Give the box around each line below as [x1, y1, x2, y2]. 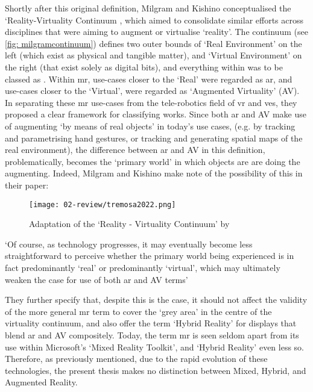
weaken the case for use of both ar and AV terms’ [5, 273, 188, 285]
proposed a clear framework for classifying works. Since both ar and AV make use [5, 108, 306, 120]
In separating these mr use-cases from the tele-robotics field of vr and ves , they [5, 96, 297, 108]
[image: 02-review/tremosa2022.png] [29, 200, 176, 209]
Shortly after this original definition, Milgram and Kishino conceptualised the [5, 2, 291, 14]
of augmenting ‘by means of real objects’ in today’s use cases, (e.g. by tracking [5, 119, 296, 132]
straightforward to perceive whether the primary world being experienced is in [5, 249, 294, 262]
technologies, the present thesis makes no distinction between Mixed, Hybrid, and [5, 364, 306, 376]
